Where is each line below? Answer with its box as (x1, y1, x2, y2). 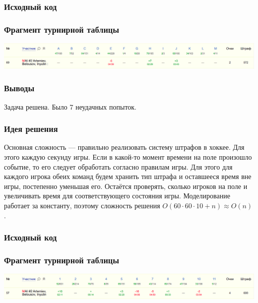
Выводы (4, 82, 35, 94)
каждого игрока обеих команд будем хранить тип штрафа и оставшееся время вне (4, 171, 252, 182)
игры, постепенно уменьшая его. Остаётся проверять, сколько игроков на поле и (4, 181, 248, 191)
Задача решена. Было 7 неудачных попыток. (4, 101, 137, 112)
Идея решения (4, 122, 58, 135)
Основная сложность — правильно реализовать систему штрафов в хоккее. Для (4, 142, 245, 152)
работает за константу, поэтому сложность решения (4, 200, 160, 210)
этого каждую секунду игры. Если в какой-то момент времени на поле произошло (4, 151, 252, 162)
